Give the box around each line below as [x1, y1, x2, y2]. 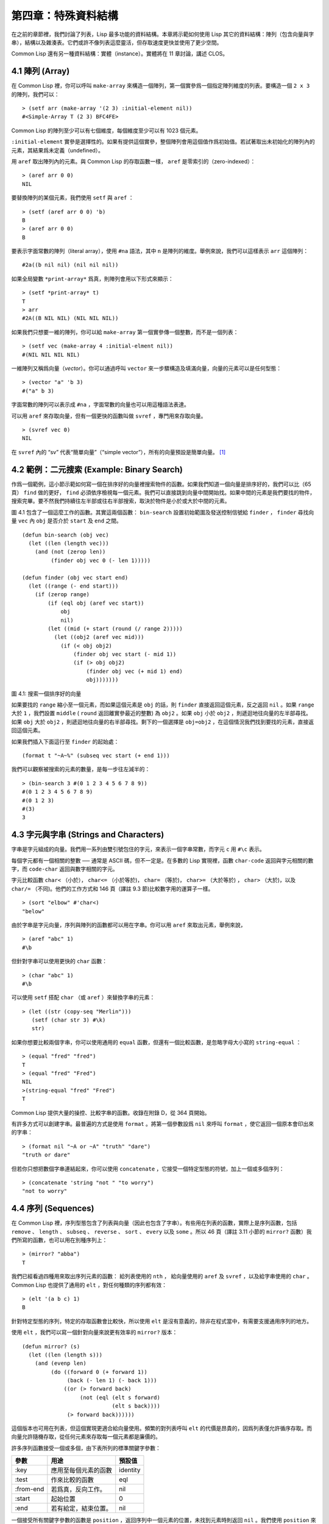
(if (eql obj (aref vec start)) [48, 599, 144, 607]
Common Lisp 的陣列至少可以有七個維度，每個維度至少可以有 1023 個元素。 [11, 127, 202, 134]
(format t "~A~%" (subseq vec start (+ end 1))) [22, 752, 170, 759]
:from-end [15, 1485, 44, 1494]
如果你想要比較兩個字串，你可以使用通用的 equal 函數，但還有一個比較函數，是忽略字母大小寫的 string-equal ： [11, 1038, 302, 1045]
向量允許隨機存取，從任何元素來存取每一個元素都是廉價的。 [11, 1433, 161, 1440]
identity [119, 1466, 141, 1475]
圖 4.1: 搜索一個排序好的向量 [11, 689, 82, 697]
